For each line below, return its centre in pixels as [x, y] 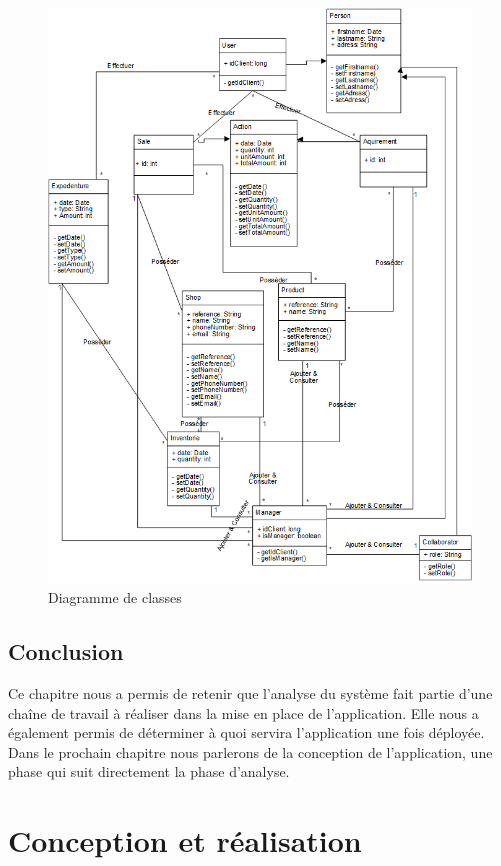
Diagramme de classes [115, 597]
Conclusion [66, 651]
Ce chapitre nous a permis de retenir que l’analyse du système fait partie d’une [250, 693]
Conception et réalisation [185, 840]
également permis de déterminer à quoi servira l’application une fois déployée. [246, 732]
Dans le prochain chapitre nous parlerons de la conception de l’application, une [250, 751]
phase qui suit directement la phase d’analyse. [149, 771]
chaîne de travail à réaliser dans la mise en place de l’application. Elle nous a [243, 712]
